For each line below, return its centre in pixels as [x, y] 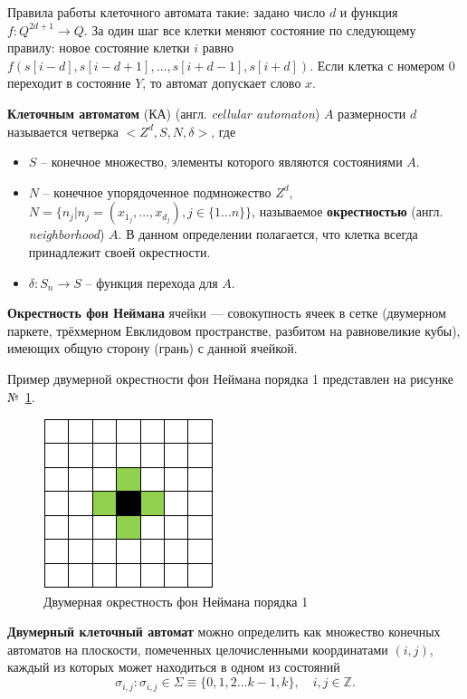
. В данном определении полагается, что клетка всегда [268, 234]
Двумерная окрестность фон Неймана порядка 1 [176, 601]
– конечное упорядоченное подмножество [157, 192]
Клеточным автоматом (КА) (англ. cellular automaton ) [164, 113]
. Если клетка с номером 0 [382, 65]
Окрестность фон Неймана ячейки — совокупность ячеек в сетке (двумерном [227, 313]
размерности [372, 113]
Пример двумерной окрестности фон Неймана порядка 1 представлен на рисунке [230, 378]
